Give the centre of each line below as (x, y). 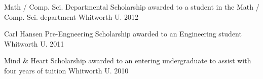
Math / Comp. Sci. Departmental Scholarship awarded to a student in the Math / (132, 7)
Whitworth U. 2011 (34, 43)
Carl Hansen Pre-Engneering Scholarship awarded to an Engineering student (123, 34)
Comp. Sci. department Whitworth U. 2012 (71, 16)
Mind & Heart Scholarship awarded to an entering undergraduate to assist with (128, 61)
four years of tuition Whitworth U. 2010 (66, 70)
